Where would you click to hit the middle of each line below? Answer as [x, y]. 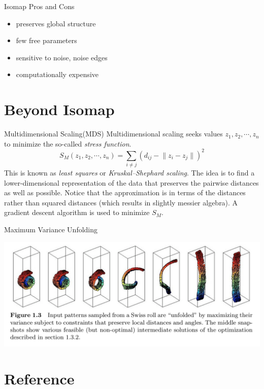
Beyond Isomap [59, 109]
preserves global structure [56, 23]
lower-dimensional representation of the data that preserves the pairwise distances [131, 182]
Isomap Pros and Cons [39, 6]
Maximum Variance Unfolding [51, 229]
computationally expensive [57, 74]
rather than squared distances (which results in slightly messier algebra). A [121, 202]
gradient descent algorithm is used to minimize [77, 212]
